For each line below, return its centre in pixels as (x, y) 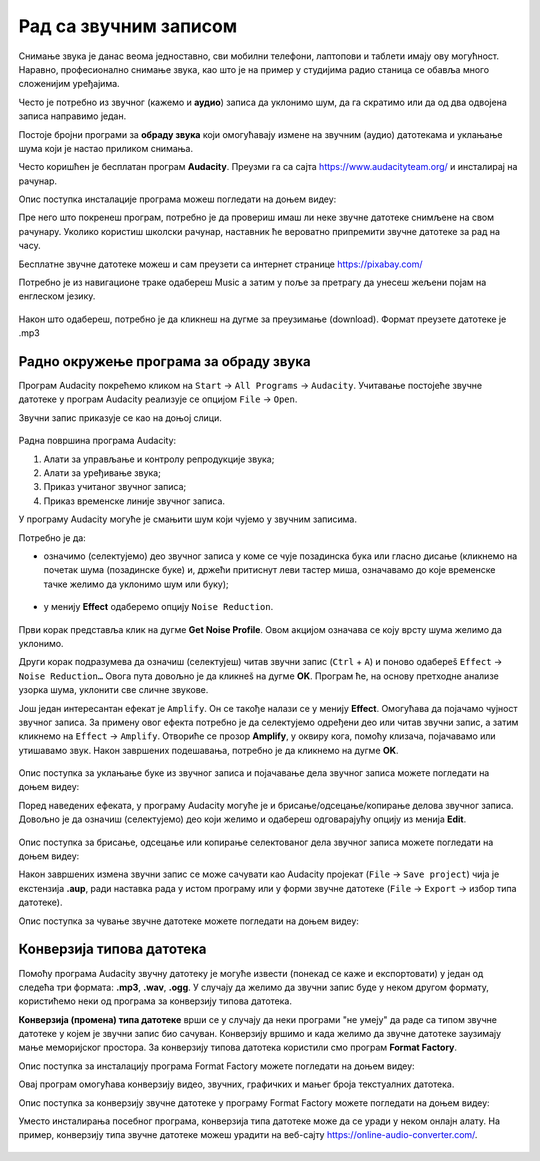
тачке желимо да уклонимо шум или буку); (136, 584)
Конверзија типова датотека (112, 949)
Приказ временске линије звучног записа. (134, 501)
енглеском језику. (57, 296)
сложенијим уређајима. (69, 84)
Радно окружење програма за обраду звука (164, 361)
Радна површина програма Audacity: (97, 441)
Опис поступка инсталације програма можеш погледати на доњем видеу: (177, 199)
